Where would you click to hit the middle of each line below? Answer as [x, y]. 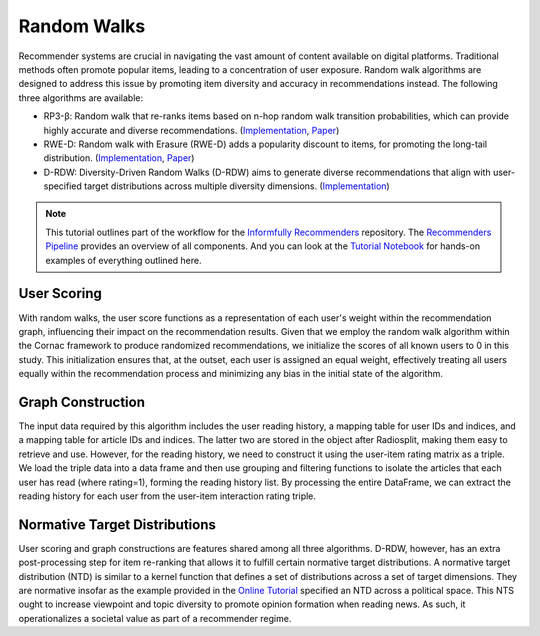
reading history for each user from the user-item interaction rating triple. [167, 496]
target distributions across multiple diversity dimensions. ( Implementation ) [236, 186]
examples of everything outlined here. [123, 260]
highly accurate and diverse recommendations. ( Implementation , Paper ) [191, 130]
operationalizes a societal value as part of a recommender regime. [155, 618]
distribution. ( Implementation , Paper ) [119, 158]
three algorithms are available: [81, 97]
